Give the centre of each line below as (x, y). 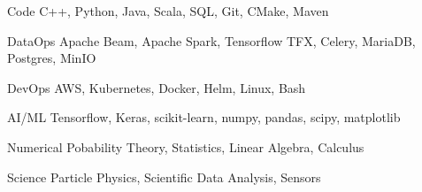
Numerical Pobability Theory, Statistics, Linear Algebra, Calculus (186, 146)
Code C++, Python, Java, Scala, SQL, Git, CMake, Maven (168, 11)
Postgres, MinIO (52, 58)
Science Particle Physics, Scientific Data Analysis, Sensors (164, 177)
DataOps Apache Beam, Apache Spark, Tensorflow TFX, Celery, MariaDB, (211, 40)
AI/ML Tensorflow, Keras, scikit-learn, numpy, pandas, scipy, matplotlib (204, 117)
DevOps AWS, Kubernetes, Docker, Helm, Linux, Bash (157, 87)
